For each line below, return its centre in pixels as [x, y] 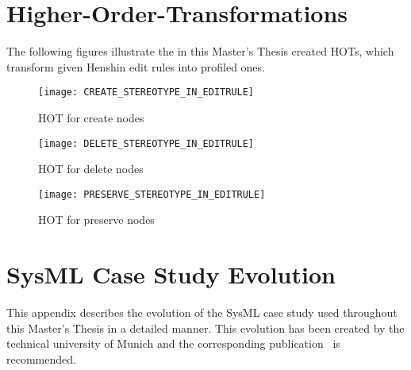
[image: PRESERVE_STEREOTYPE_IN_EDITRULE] [152, 194]
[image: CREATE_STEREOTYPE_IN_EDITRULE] [146, 92]
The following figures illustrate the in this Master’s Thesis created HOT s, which [200, 51]
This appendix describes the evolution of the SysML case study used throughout [202, 312]
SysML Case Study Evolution [171, 274]
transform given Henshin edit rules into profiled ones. [136, 66]
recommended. [41, 358]
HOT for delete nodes [91, 169]
